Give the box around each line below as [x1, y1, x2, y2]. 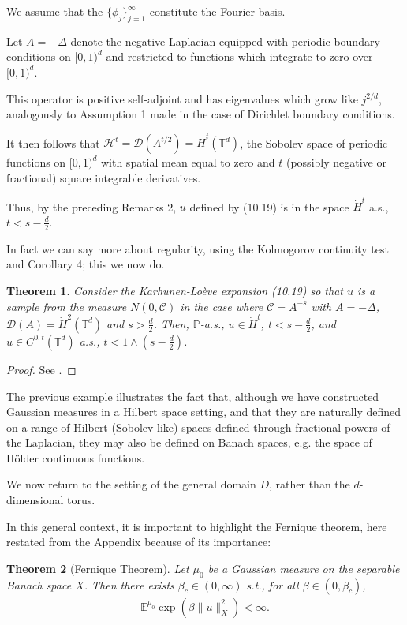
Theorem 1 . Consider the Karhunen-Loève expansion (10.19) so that [6, 283, 343, 298]
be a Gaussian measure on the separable [207, 560, 400, 576]
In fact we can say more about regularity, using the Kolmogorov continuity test [6, 240, 389, 256]
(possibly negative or [286, 154, 386, 170]
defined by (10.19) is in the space [189, 198, 349, 215]
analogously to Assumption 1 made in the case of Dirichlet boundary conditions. [6, 106, 395, 122]
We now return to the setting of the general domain [6, 476, 256, 492]
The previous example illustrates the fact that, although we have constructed [6, 387, 379, 404]
